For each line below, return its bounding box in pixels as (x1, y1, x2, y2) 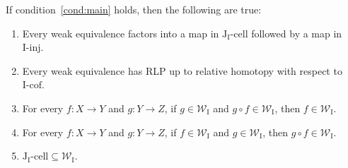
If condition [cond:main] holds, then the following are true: (6, 2, 262, 16)
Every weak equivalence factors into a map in (22, 25, 219, 40)
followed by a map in (251, 25, 342, 40)
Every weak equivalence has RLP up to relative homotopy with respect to (22, 63, 342, 78)
